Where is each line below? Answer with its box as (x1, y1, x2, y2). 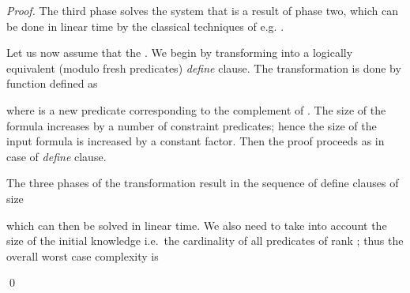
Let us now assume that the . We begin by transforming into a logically (6, 44, 353, 61)
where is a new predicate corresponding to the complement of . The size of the (6, 101, 386, 118)
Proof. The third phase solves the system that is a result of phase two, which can (6, 2, 399, 18)
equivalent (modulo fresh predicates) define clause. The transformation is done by (6, 59, 401, 76)
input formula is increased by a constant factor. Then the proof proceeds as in (6, 133, 385, 149)
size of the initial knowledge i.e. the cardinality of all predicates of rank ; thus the (6, 232, 404, 249)
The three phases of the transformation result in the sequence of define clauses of (6, 175, 399, 191)
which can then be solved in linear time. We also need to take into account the (6, 216, 387, 233)
